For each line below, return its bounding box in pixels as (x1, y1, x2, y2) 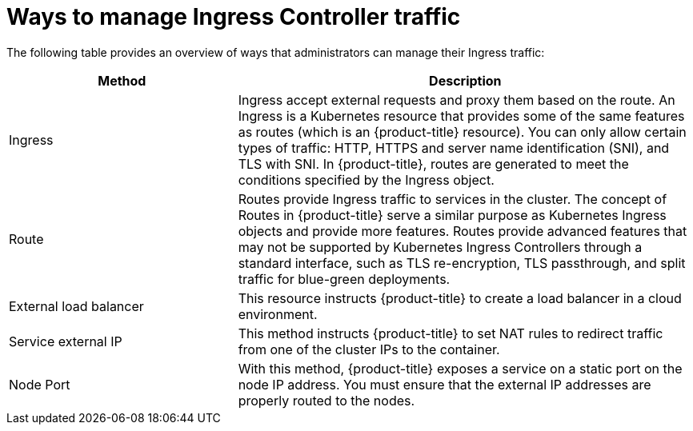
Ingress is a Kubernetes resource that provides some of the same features (238, 107, 685, 124)
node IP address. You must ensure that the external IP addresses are (238, 376, 651, 393)
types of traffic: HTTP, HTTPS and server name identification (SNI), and (238, 139, 670, 156)
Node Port (9, 376, 70, 393)
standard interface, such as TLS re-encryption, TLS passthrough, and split (238, 254, 686, 271)
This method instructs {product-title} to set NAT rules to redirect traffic (238, 325, 663, 341)
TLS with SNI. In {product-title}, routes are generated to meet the (238, 155, 629, 172)
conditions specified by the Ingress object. (238, 171, 495, 188)
